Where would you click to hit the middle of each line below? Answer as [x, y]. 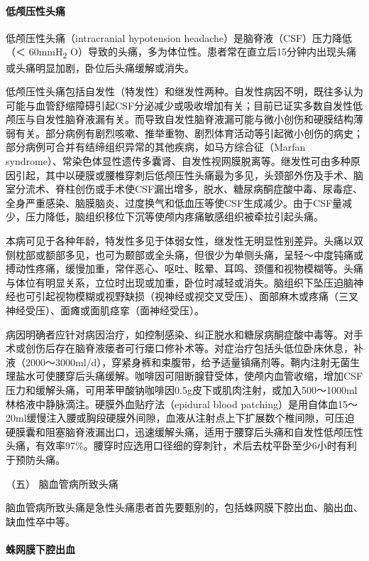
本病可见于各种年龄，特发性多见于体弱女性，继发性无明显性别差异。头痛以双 [184, 241]
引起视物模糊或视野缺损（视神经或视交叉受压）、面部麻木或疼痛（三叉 [197, 296]
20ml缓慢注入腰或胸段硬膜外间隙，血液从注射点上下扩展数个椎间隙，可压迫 [180, 418]
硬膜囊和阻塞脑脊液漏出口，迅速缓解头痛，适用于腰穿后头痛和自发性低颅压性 [184, 431]
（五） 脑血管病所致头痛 [62, 483]
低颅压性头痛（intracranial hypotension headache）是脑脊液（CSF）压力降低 [179, 37]
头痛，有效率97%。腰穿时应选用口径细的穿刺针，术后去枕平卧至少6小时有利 [181, 445]
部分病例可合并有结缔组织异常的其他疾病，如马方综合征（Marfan [156, 147]
